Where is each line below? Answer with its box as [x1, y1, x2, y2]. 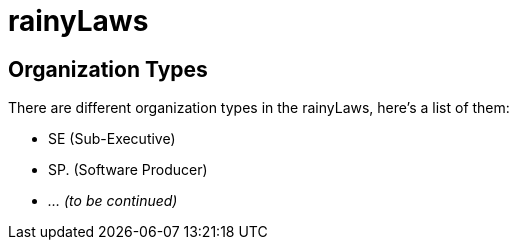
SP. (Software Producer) [48, 161, 208, 179]
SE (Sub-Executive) [48, 130, 176, 148]
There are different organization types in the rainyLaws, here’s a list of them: [8, 99, 510, 117]
